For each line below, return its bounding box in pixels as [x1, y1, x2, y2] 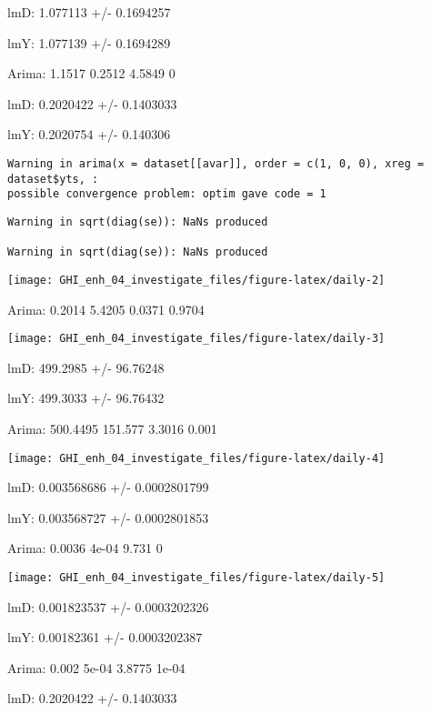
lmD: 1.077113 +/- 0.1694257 [7, 3, 171, 21]
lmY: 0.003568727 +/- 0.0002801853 [7, 508, 209, 527]
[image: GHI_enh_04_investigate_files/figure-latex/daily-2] [7, 273, 386, 287]
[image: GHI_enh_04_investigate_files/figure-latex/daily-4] [7, 451, 386, 465]
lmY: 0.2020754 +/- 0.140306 [7, 125, 171, 144]
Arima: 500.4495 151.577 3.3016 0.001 [7, 419, 217, 437]
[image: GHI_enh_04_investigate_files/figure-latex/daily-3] [7, 332, 386, 346]
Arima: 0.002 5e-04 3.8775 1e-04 [7, 658, 185, 677]
